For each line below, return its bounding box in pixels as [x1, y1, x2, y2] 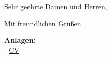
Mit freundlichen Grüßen [4, 18, 81, 28]
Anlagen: [4, 35, 36, 45]
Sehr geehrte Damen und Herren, [4, 1, 107, 11]
